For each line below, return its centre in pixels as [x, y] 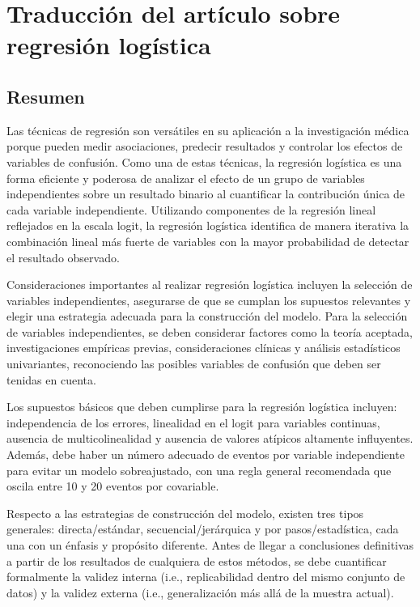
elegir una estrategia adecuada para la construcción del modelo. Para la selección [207, 316]
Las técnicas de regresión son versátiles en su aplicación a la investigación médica [208, 130]
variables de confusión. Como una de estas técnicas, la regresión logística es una [204, 161]
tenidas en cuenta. [51, 379]
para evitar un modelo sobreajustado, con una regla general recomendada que [199, 470]
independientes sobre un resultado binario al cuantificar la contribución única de [206, 194]
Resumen [46, 96]
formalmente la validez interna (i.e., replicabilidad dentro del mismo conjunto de [206, 577]
